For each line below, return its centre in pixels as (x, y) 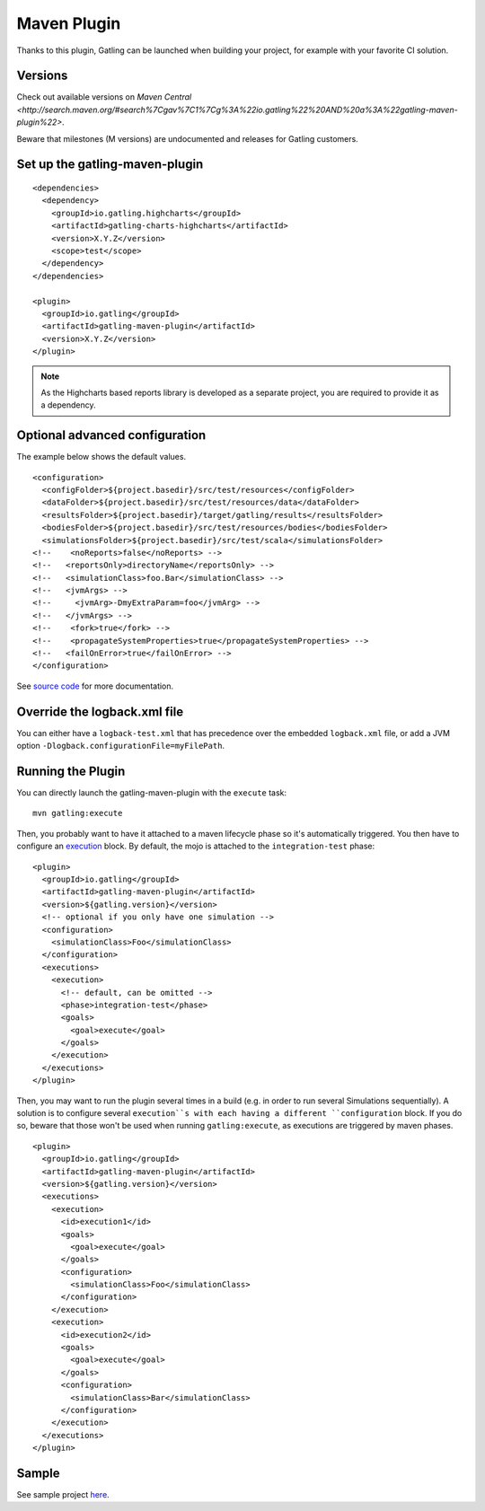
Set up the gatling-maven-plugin (110, 165)
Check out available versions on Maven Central (104, 97)
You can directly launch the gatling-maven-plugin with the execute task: (152, 793)
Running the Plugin (71, 771)
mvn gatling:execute (78, 813)
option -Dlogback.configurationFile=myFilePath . (120, 746)
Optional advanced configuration (111, 435)
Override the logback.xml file (100, 712)
